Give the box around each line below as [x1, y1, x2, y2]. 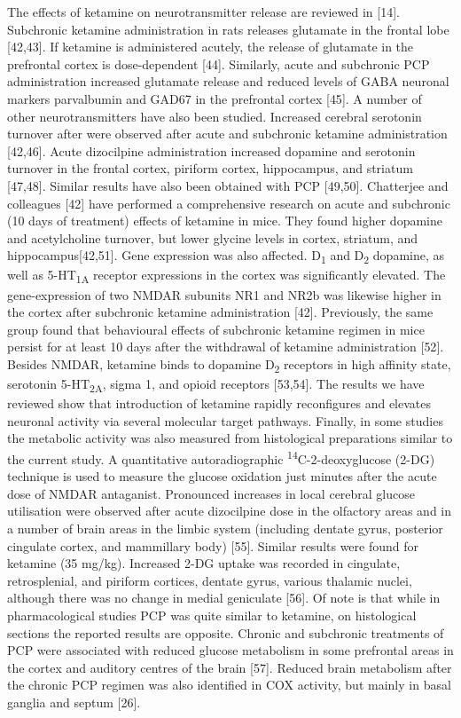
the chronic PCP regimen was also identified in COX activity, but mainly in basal [7, 675, 451, 694]
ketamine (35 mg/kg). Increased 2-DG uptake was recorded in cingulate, [7, 554, 401, 572]
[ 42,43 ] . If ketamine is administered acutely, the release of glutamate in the [7, 37, 414, 56]
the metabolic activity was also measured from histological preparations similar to [7, 429, 453, 447]
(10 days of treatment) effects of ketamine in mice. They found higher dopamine [7, 211, 442, 230]
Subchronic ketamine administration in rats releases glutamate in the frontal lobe [7, 20, 449, 38]
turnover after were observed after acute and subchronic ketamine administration [7, 124, 448, 143]
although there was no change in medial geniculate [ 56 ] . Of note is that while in [7, 588, 441, 607]
